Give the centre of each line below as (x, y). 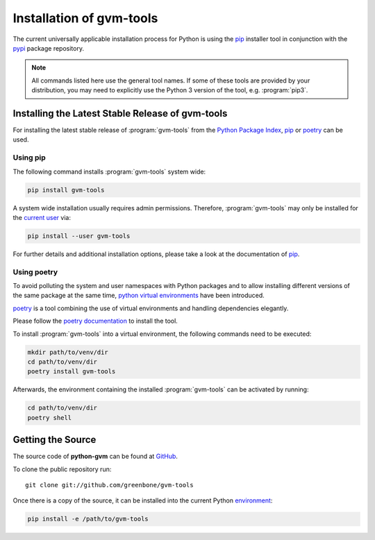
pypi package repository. (49, 48)
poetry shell (50, 417)
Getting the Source (55, 440)
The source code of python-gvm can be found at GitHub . (95, 456)
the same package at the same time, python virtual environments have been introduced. (139, 296)
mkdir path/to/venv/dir (68, 352)
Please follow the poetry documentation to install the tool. (95, 321)
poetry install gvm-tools (72, 372)
